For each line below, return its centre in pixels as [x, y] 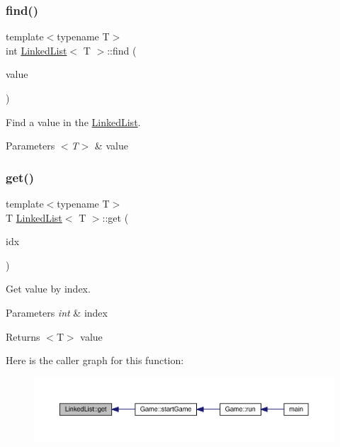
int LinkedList [36, 50]
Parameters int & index [57, 312]
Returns [23, 336]
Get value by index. [48, 289]
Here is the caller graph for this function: [95, 360]
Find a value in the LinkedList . [73, 121]
